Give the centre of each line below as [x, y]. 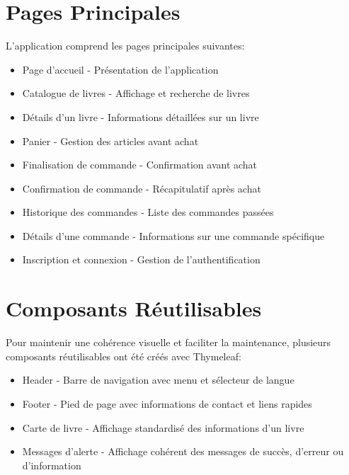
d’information [52, 465]
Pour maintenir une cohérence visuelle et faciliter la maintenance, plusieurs [168, 342]
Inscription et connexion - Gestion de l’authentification [141, 259]
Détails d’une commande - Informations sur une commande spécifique [173, 235]
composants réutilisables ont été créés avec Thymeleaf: [124, 356]
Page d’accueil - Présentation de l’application [120, 69]
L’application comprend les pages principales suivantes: [125, 46]
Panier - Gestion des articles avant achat [110, 141]
